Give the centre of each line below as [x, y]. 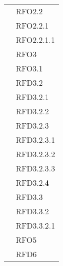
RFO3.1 [29, 68]
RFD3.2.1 [32, 97]
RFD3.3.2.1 [35, 225]
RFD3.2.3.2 [35, 154]
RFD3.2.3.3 [35, 168]
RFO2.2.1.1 [35, 40]
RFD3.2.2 [32, 111]
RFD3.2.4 [32, 183]
